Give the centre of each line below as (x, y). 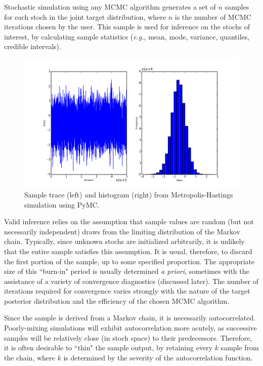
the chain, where (30, 357)
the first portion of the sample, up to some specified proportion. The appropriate (129, 261)
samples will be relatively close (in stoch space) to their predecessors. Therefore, (128, 337)
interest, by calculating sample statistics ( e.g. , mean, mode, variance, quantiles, (127, 36)
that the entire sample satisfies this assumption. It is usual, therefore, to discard (128, 251)
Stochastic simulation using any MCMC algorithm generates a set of (110, 7)
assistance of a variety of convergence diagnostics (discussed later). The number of (131, 281)
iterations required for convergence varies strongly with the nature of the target (127, 291)
